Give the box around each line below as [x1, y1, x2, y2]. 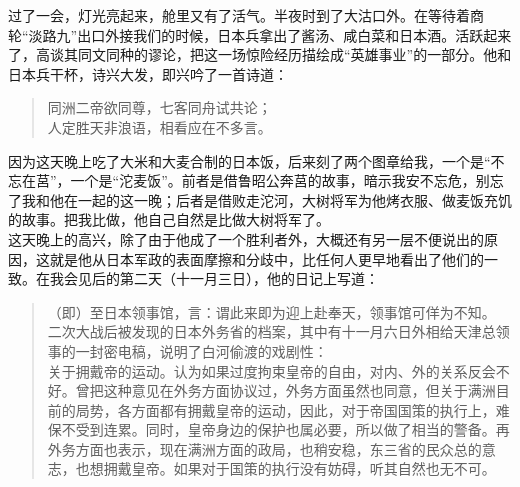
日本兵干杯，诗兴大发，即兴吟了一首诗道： [8, 63, 288, 84]
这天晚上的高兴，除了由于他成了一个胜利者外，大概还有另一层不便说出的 [8, 228, 484, 249]
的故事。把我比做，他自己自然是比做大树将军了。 [8, 209, 330, 230]
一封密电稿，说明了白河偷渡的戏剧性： [75, 340, 328, 361]
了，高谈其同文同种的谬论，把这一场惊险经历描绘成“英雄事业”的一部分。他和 [8, 44, 512, 65]
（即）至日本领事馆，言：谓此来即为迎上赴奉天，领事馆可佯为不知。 [47, 301, 496, 322]
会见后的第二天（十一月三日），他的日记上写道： [63, 268, 379, 289]
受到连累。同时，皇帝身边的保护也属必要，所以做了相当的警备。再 [75, 419, 510, 440]
